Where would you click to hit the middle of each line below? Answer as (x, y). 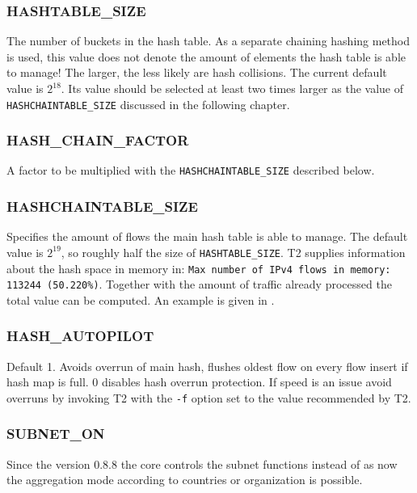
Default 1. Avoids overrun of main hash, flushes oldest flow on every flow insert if (207, 366)
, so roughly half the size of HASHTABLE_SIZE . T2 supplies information (233, 252)
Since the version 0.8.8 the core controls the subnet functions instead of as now (202, 464)
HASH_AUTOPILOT (80, 336)
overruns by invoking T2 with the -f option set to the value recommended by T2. (209, 397)
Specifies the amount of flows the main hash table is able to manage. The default (207, 236)
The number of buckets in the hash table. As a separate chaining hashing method (208, 41)
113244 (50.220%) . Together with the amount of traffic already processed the (199, 284)
